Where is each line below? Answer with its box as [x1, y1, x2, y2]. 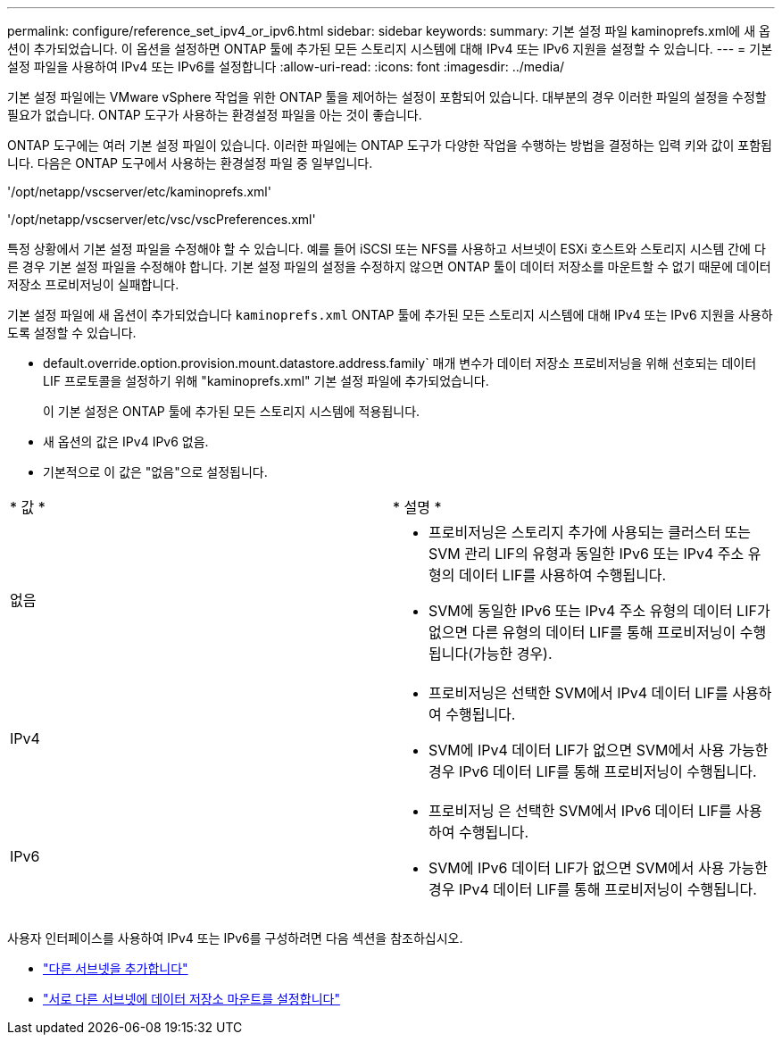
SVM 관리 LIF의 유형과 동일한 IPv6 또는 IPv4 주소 [428, 545, 745, 563]
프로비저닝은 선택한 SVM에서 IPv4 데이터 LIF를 [428, 684, 728, 702]
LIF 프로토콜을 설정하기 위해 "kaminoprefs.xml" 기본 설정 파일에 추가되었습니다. [43, 373, 489, 388]
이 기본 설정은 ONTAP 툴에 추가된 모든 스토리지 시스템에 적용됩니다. [43, 404, 420, 419]
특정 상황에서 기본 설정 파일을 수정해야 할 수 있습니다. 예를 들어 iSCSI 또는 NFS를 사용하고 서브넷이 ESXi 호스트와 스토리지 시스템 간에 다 [7, 241, 766, 256]
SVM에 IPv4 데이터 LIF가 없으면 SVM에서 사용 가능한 [428, 741, 769, 759]
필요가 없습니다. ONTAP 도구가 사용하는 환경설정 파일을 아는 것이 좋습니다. [7, 107, 422, 122]
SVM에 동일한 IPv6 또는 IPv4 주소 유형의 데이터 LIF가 [428, 602, 770, 620]
